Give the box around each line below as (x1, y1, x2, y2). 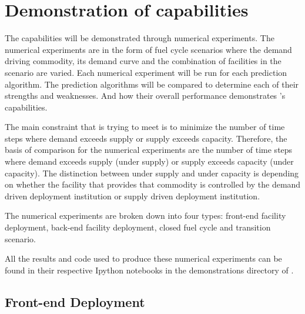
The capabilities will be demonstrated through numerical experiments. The (5, 32, 274, 44)
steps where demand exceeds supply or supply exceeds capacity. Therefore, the (5, 132, 287, 144)
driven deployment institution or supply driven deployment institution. (5, 189, 260, 202)
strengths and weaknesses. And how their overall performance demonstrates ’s (5, 89, 286, 102)
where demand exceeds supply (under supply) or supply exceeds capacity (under (5, 155, 294, 168)
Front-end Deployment (5, 292, 145, 310)
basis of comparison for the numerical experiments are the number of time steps (5, 143, 293, 156)
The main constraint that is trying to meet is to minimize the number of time (5, 121, 285, 133)
